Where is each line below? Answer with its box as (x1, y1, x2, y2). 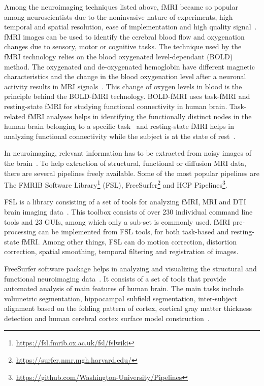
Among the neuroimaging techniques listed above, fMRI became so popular (4, 2, 238, 12)
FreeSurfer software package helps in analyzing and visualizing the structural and (4, 263, 257, 273)
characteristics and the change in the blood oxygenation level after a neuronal (4, 71, 246, 82)
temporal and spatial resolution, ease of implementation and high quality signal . (4, 21, 257, 32)
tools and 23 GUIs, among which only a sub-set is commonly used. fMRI (4, 216, 230, 227)
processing (4, 226, 36, 237)
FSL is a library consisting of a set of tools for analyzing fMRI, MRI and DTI (4, 196, 246, 207)
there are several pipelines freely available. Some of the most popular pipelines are (4, 167, 259, 178)
